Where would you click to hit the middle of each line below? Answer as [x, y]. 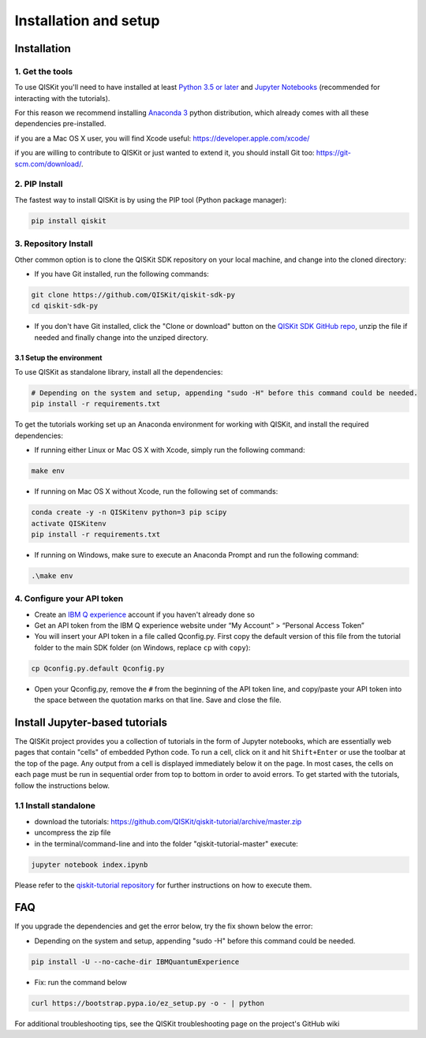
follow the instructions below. [62, 786]
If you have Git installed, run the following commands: [121, 274]
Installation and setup [87, 21]
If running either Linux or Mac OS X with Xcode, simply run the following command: [170, 450]
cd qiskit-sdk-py [65, 306]
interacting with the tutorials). [62, 98]
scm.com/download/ [48, 164]
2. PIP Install [39, 184]
